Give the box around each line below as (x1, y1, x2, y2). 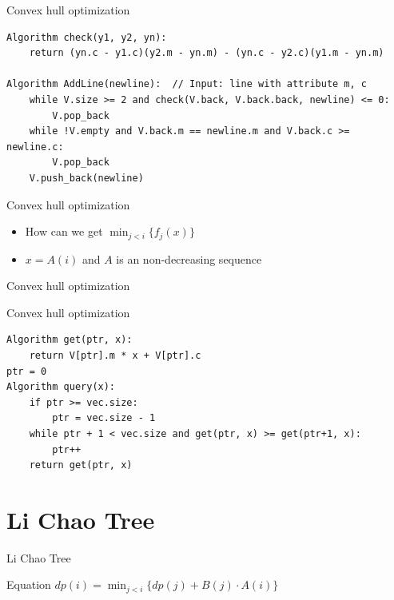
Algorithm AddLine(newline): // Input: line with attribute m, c (6, 78, 368, 90)
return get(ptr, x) (29, 459, 133, 471)
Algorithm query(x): (6, 381, 116, 393)
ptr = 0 (6, 365, 47, 377)
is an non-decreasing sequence (116, 250, 262, 267)
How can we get (25, 223, 103, 240)
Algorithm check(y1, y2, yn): (6, 31, 167, 43)
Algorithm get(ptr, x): (6, 334, 133, 346)
